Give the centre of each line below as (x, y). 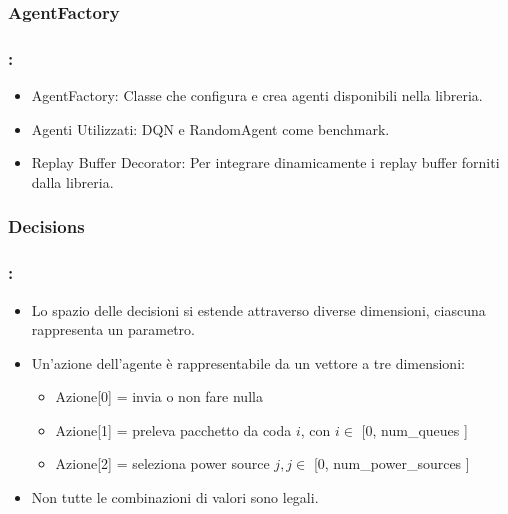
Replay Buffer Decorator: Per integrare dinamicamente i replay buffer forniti (265, 162)
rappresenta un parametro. (113, 329)
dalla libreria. (72, 181)
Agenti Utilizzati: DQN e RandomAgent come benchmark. (210, 128)
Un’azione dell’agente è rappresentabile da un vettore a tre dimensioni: (248, 362)
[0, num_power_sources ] (391, 463)
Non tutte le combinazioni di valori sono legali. (175, 497)
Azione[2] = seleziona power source (162, 463)
